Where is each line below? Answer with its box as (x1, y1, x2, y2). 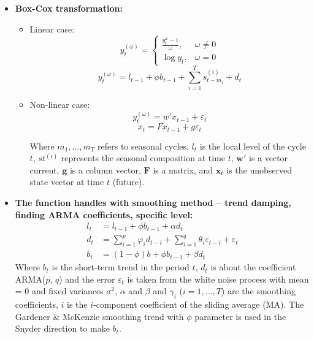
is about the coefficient (210, 261, 296, 273)
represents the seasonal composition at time (61, 151, 226, 164)
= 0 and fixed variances (15, 284, 104, 297)
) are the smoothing (221, 284, 296, 297)
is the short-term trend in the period (52, 261, 190, 273)
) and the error (59, 272, 115, 285)
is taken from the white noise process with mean (127, 272, 309, 285)
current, (29, 163, 59, 176)
